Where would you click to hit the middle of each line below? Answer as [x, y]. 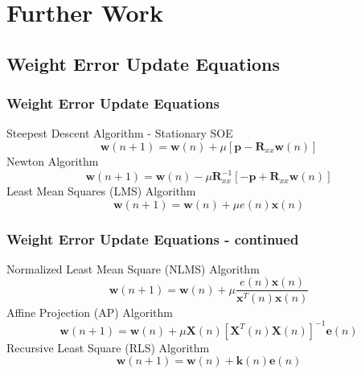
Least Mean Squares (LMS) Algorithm [101, 191]
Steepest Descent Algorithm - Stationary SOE [120, 133]
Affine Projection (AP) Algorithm [90, 312]
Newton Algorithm [53, 160]
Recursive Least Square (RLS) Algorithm [108, 347]
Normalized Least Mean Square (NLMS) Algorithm [133, 268]
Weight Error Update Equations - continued [153, 238]
